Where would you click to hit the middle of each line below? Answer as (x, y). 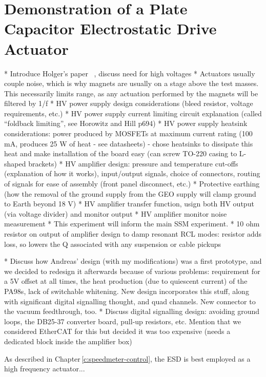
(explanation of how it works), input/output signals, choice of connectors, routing (132, 173)
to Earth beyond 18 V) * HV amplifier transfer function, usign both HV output (129, 204)
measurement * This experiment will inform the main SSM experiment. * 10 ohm (132, 224)
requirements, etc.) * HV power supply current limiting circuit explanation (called (133, 113)
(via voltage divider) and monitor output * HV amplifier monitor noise (116, 213)
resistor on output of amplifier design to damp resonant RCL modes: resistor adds (133, 234)
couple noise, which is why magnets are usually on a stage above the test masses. (131, 83)
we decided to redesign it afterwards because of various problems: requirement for (132, 271)
